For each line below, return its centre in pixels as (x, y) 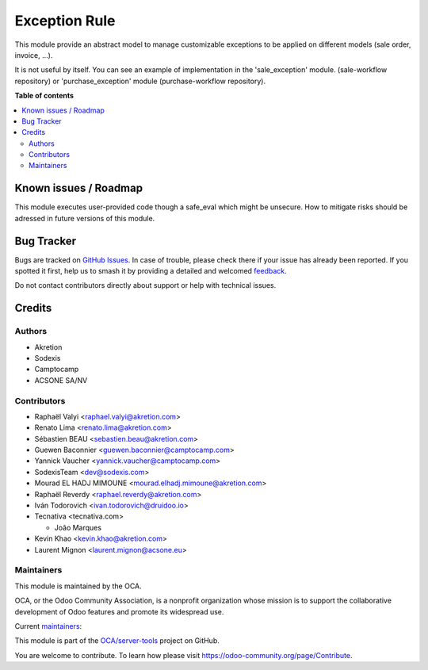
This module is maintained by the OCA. (78, 586)
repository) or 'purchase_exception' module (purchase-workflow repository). (140, 81)
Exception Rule (65, 21)
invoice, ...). (34, 55)
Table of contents (44, 96)
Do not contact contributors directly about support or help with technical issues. (145, 285)
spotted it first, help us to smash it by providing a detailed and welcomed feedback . (151, 271)
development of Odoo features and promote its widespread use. (119, 611)
